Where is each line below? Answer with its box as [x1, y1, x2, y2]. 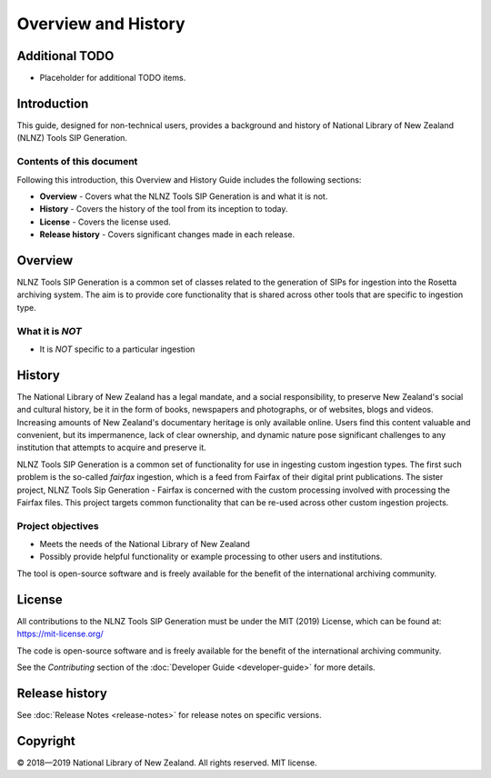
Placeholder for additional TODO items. [39, 73, 186, 84]
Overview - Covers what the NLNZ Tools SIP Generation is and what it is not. [39, 191, 328, 202]
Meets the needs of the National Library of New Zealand [39, 539, 250, 550]
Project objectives [16, 519, 99, 532]
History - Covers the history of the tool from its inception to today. [39, 204, 288, 214]
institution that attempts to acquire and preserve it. [16, 442, 206, 454]
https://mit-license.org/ [16, 628, 104, 640]
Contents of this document [16, 155, 138, 168]
